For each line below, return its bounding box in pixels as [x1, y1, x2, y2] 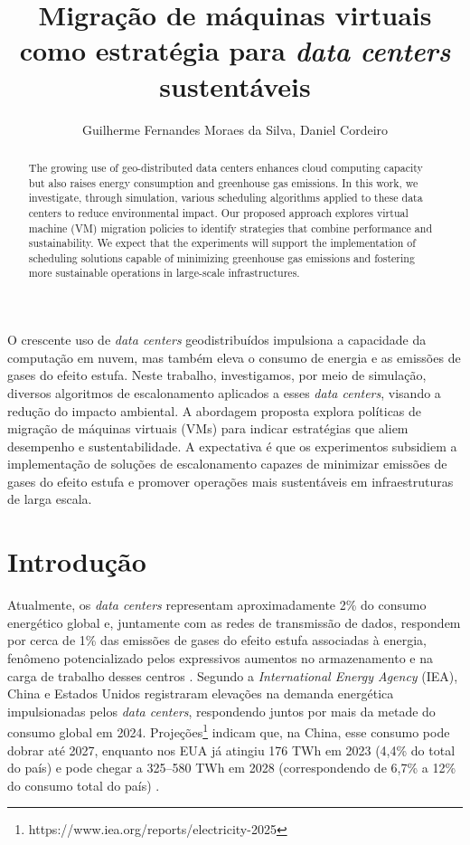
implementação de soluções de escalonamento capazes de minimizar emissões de [7, 454, 447, 473]
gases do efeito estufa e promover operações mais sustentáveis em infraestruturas [7, 471, 454, 490]
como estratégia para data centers [19, 32, 451, 70]
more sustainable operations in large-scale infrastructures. [28, 265, 300, 280]
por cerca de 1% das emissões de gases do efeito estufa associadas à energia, [7, 631, 427, 650]
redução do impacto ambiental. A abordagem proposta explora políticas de [7, 401, 422, 420]
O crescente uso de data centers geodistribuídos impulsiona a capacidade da [7, 330, 427, 349]
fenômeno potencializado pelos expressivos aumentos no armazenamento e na [7, 648, 433, 667]
